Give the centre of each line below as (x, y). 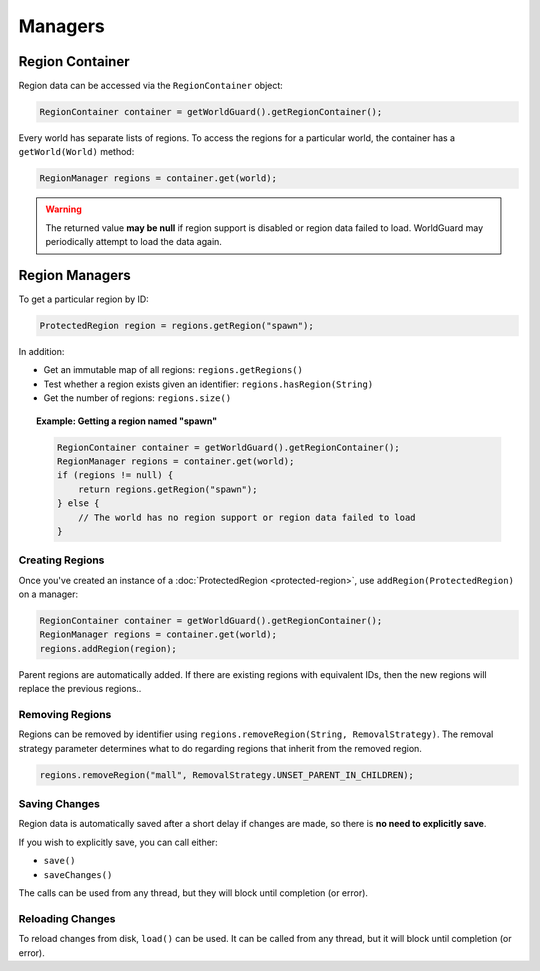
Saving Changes (59, 804)
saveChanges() (78, 874)
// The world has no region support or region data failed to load (247, 517)
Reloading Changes (67, 918)
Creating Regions (61, 560)
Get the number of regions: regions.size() (137, 398)
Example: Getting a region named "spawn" (127, 421)
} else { (78, 503)
